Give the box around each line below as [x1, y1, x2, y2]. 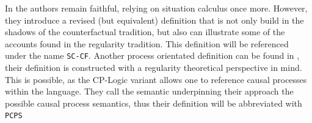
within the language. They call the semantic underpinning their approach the [5, 85, 294, 98]
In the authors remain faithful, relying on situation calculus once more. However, [5, 2, 308, 14]
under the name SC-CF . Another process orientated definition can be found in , [5, 49, 300, 62]
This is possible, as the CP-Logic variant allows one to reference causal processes [5, 73, 307, 85]
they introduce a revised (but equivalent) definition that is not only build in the [5, 13, 304, 26]
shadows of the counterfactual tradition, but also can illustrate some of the [5, 25, 285, 38]
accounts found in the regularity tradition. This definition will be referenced [5, 37, 289, 50]
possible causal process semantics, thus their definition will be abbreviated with [5, 96, 302, 109]
